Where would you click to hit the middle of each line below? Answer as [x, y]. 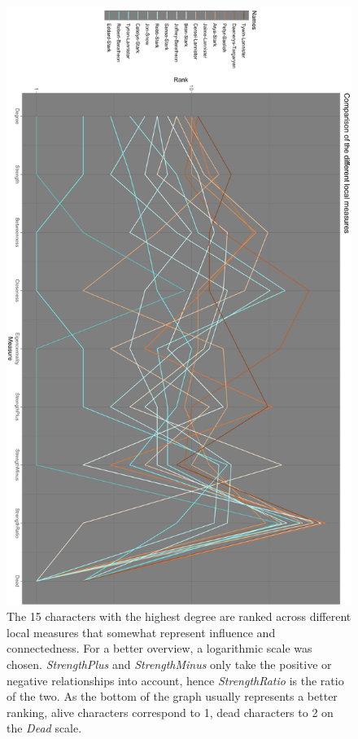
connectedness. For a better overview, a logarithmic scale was [159, 648]
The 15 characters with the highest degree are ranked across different [179, 616]
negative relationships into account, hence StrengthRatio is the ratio [175, 680]
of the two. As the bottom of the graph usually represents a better [172, 696]
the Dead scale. [44, 728]
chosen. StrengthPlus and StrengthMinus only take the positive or [169, 664]
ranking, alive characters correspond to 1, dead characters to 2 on [170, 712]
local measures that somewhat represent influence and [141, 632]
